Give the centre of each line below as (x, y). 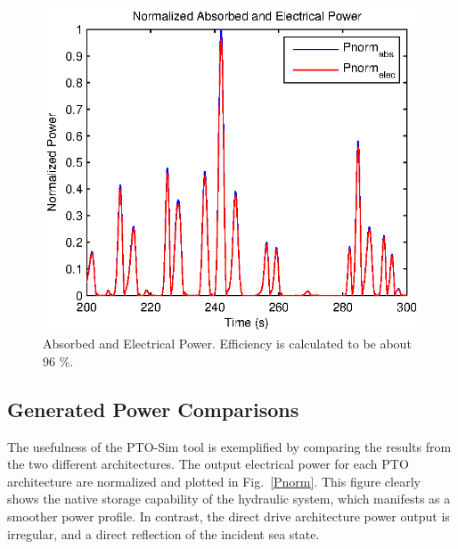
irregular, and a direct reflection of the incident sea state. (164, 533)
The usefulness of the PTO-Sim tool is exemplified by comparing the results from (229, 446)
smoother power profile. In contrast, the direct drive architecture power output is (229, 516)
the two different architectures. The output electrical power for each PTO (208, 464)
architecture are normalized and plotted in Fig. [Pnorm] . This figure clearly (214, 481)
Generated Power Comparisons (153, 409)
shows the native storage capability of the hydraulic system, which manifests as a (229, 499)
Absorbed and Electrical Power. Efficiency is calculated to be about (227, 344)
